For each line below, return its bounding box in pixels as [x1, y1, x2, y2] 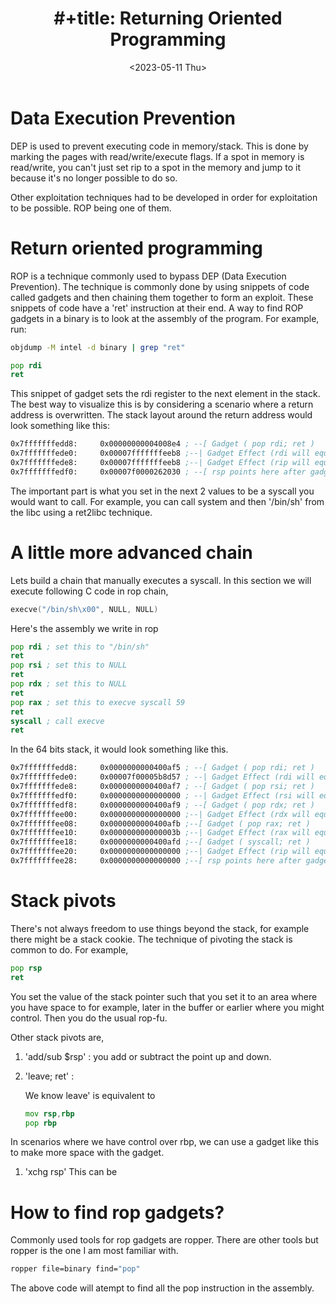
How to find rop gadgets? [10, 1201, 225, 1224]
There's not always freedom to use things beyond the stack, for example [10, 922, 310, 934]
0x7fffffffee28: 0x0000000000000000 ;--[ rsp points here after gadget [10, 856, 333, 866]
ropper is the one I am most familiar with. [10, 1245, 179, 1257]
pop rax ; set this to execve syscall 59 [10, 697, 186, 707]
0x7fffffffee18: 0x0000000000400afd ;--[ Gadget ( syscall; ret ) [10, 837, 311, 847]
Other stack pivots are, [10, 1031, 105, 1043]
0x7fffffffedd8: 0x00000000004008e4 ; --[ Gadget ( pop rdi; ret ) [10, 439, 315, 449]
